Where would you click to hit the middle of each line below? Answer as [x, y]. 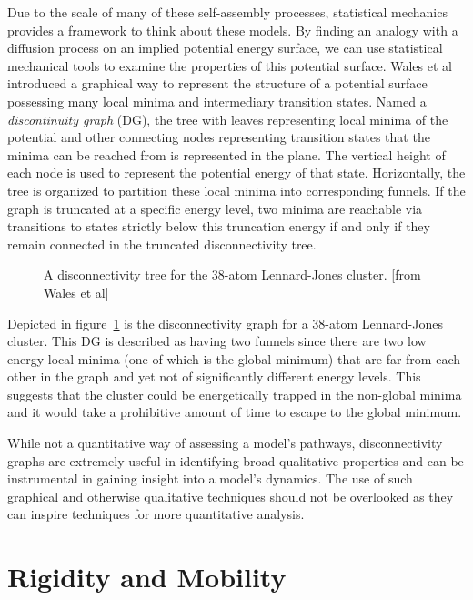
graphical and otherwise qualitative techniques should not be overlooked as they [231, 496]
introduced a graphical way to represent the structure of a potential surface [217, 83]
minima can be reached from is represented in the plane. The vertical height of [226, 154]
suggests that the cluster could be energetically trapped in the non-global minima [235, 394]
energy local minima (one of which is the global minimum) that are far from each [234, 358]
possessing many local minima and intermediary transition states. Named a [217, 101]
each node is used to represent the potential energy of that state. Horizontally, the [236, 173]
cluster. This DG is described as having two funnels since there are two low [217, 341]
